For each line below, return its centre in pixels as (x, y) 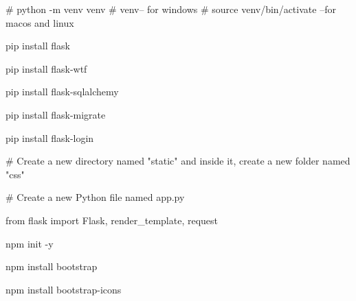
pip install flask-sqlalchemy (62, 92)
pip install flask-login (50, 137)
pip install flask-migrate (56, 114)
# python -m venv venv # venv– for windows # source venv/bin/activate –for (171, 9)
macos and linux (40, 22)
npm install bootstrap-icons (64, 289)
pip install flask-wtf (46, 68)
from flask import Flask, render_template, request (112, 220)
